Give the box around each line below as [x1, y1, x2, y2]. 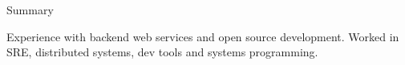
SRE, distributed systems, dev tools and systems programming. [6, 44, 318, 60]
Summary [6, 2, 54, 17]
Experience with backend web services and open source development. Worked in [6, 28, 399, 44]
